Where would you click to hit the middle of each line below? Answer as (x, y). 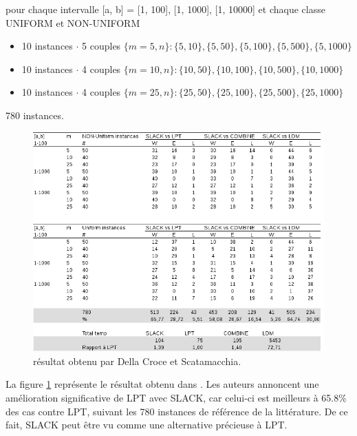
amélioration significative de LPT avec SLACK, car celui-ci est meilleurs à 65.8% (176, 397)
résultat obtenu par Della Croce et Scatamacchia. (137, 361)
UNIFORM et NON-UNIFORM (73, 22)
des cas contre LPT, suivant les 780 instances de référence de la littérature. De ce (177, 411)
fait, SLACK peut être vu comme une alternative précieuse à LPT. (147, 425)
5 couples (101, 46)
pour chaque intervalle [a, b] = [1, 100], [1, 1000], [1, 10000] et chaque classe (165, 9)
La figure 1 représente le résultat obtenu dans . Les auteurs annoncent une (162, 384)
